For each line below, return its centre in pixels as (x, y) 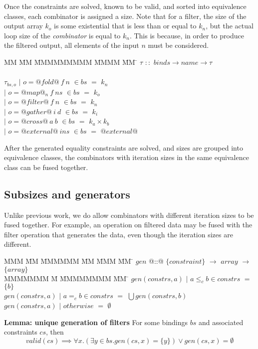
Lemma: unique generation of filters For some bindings (96, 322)
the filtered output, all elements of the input (72, 45)
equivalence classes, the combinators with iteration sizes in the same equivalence (127, 157)
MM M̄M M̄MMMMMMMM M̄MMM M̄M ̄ (71, 62)
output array (23, 26)
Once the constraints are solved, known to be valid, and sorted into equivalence (125, 6)
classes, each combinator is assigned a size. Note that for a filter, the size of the (125, 16)
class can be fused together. (46, 167)
